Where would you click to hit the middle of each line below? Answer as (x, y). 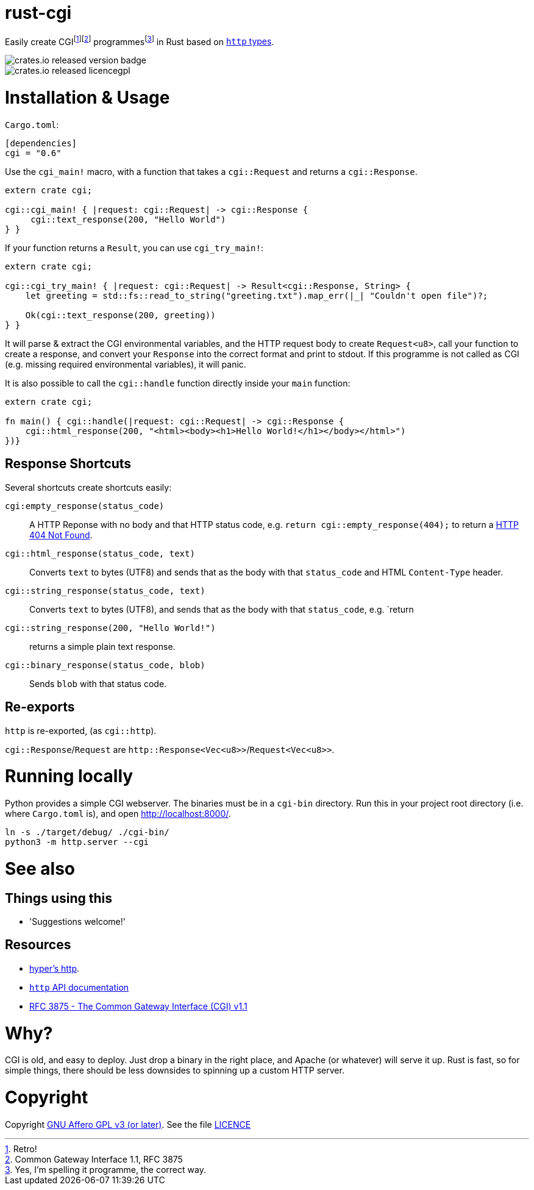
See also (40, 868)
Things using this (59, 898)
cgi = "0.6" (33, 153)
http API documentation (79, 987)
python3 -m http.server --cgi (77, 842)
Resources (38, 945)
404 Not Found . (61, 535)
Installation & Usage (87, 98)
